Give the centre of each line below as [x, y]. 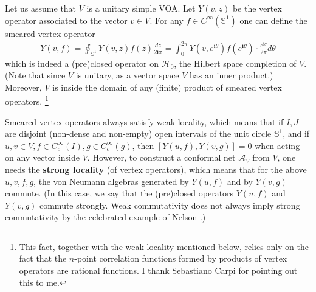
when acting [277, 145]
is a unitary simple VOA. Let [141, 8]
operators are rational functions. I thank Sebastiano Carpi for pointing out [158, 270]
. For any [167, 20]
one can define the [273, 20]
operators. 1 [27, 100]
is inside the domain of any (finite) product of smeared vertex [167, 87]
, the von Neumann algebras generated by [111, 181]
